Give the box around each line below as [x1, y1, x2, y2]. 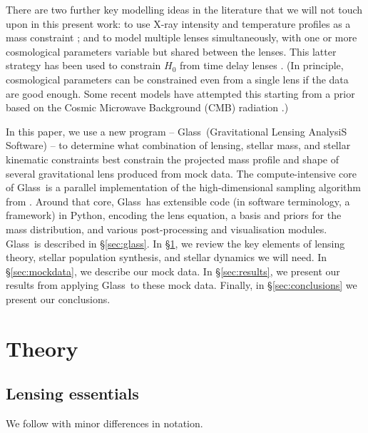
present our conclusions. [6, 291, 111, 306]
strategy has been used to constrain [6, 58, 161, 73]
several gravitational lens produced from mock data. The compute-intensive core [6, 165, 357, 180]
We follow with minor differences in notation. [6, 416, 203, 431]
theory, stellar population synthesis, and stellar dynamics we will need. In [6, 250, 327, 265]
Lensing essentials [6, 382, 139, 404]
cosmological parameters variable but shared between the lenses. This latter [6, 44, 337, 58]
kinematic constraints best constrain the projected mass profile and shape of [6, 151, 339, 166]
